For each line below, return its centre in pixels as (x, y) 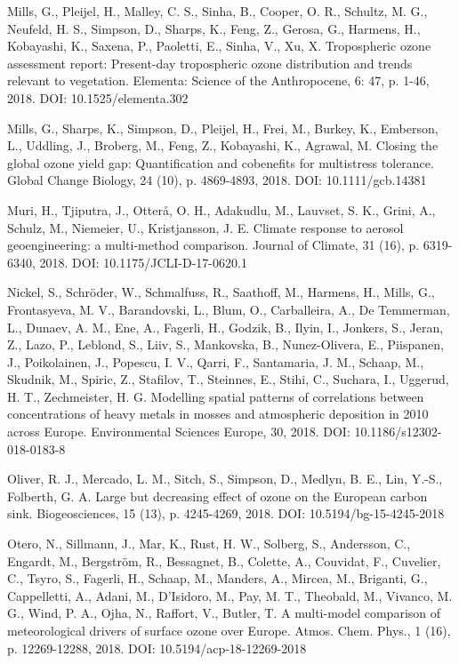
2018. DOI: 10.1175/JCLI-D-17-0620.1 (143, 262)
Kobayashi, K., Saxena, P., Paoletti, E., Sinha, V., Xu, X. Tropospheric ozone (219, 46)
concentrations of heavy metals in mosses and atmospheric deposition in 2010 (218, 414)
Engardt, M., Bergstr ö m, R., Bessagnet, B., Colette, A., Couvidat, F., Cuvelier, (224, 560)
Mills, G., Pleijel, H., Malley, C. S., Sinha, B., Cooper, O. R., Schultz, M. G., (217, 11)
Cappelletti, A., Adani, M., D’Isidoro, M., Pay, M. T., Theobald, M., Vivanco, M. (230, 595)
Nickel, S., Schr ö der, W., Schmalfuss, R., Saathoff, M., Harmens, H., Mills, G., (221, 292)
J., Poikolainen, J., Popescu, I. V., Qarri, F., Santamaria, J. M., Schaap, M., (216, 361)
